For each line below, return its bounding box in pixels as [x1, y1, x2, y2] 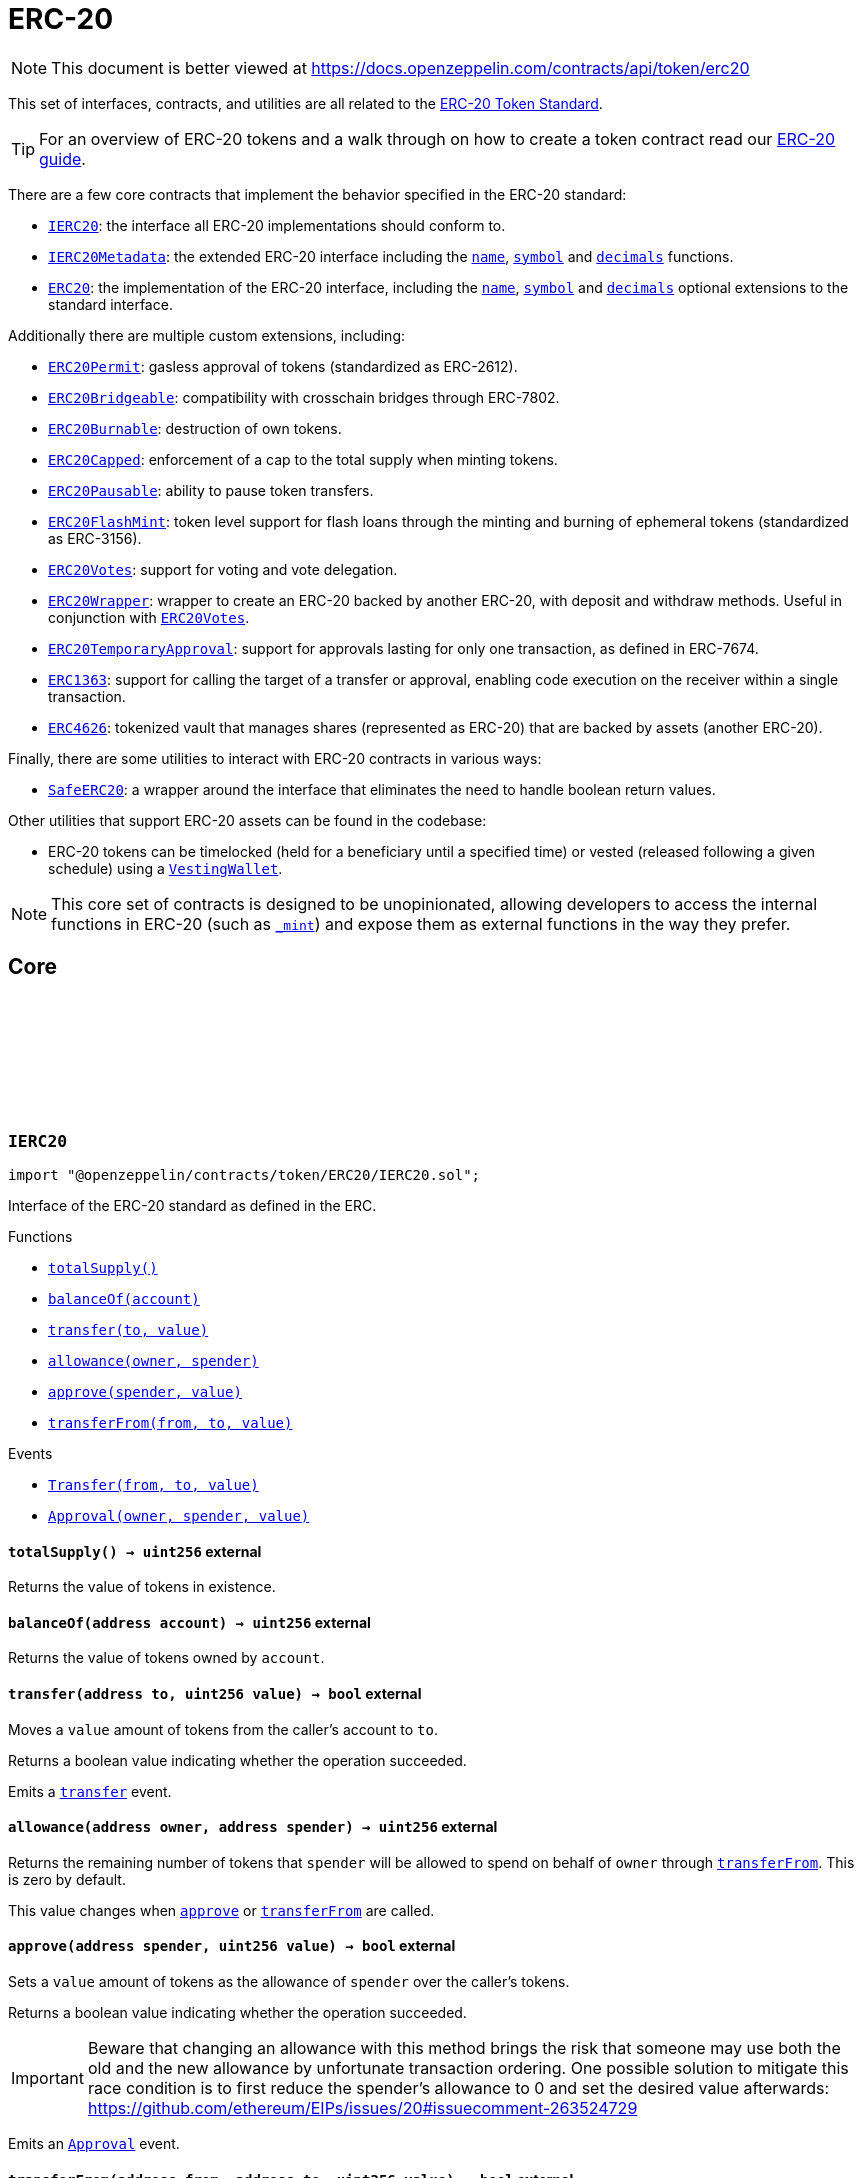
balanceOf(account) [48, 1290, 200, 1307]
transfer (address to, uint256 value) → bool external [8, 1685, 422, 1703]
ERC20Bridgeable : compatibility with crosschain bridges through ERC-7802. [48, 388, 560, 406]
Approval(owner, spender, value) [48, 1507, 310, 1524]
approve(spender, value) [48, 1383, 242, 1400]
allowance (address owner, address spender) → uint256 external [8, 1818, 498, 1836]
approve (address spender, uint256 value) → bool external [8, 1937, 456, 1955]
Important [11, 2068, 84, 2089]
